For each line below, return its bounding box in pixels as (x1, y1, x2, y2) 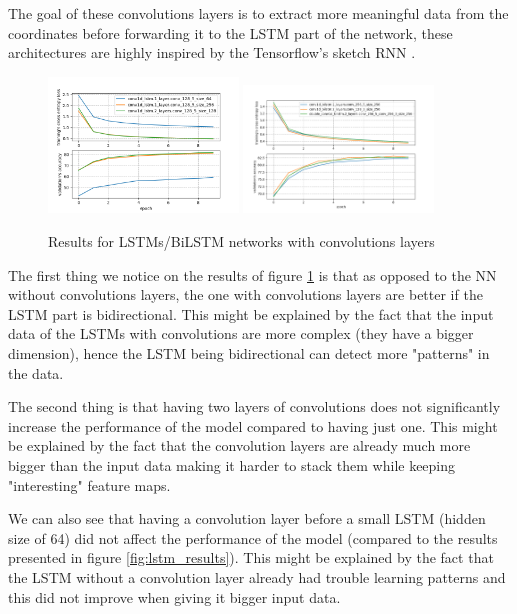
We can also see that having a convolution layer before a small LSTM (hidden (8, 508, 486, 529)
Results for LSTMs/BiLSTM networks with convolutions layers (48, 231, 435, 252)
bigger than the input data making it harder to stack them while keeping (8, 455, 456, 475)
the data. (8, 362, 64, 383)
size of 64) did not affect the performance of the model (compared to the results (8, 527, 498, 548)
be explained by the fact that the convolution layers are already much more (8, 435, 471, 456)
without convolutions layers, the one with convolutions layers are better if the (8, 284, 483, 305)
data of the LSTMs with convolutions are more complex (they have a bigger (8, 323, 474, 344)
